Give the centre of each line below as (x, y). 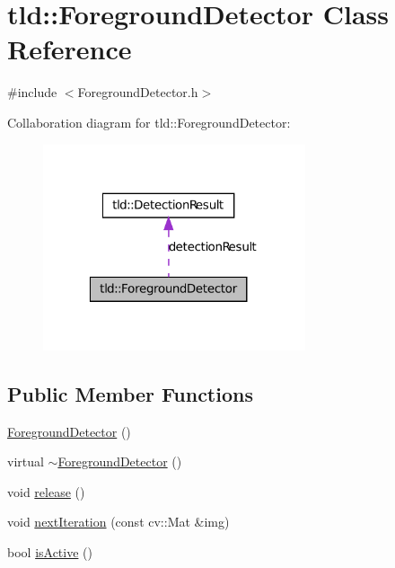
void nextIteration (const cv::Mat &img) (118, 522)
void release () (46, 491)
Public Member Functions (130, 393)
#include (32, 92)
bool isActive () (50, 552)
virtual (26, 461)
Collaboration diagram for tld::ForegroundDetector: (149, 122)
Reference (70, 49)
